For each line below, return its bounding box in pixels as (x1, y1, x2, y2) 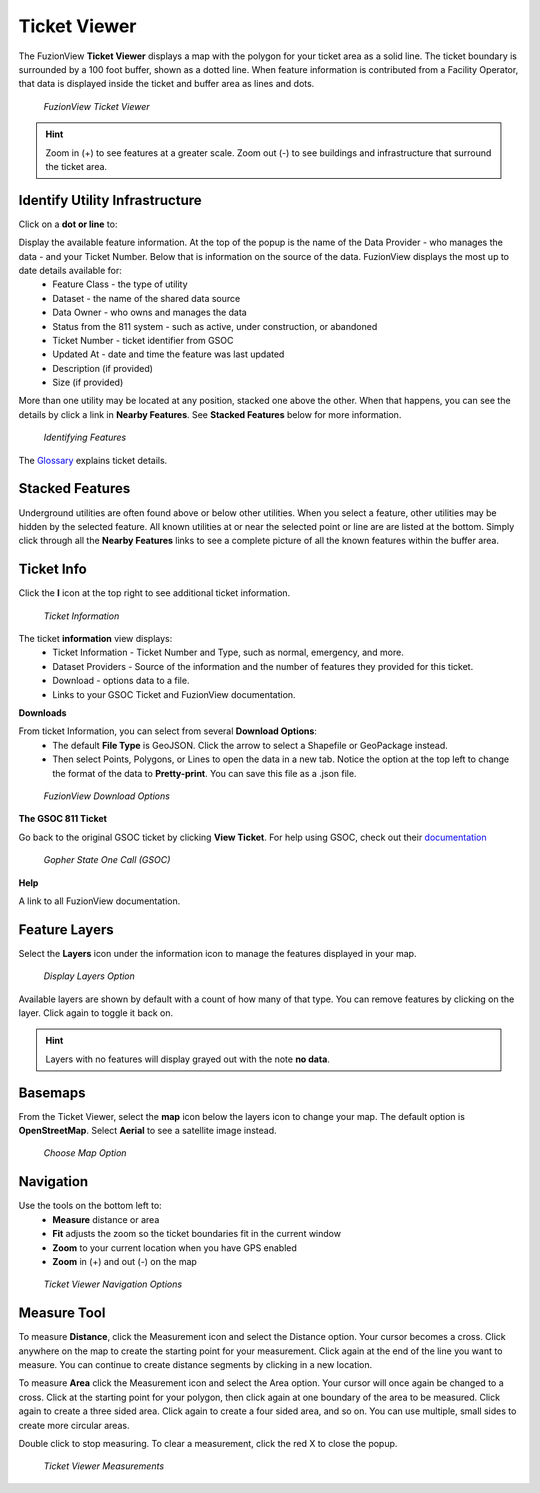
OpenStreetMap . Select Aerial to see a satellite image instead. (18, 1125, 277, 1137)
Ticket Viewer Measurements (43, 1460, 165, 1472)
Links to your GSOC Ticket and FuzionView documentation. (52, 688, 296, 700)
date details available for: (18, 264, 122, 276)
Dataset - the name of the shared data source (52, 292, 241, 304)
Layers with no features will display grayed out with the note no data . (45, 1053, 330, 1065)
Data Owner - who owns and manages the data (52, 306, 247, 319)
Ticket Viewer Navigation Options (43, 1278, 183, 1290)
